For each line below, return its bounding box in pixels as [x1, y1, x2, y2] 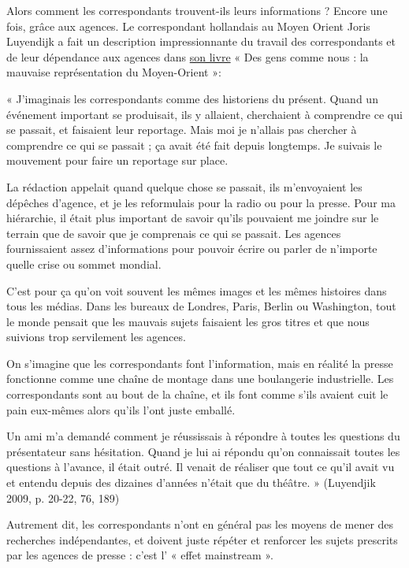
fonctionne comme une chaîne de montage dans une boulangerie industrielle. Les [6, 370, 394, 387]
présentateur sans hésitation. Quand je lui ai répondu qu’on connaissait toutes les [6, 443, 400, 459]
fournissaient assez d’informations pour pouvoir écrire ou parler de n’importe [6, 240, 377, 257]
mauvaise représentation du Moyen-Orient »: [6, 64, 221, 80]
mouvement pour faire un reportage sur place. [6, 152, 229, 169]
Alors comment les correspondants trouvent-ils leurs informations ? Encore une [6, 2, 388, 18]
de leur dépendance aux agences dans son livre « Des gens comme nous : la [6, 48, 369, 65]
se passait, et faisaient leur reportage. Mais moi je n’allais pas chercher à [6, 121, 357, 138]
